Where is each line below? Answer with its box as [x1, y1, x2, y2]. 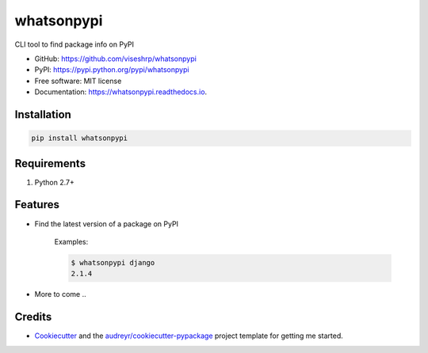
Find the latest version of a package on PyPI [34, 218, 178, 229]
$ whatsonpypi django [71, 258, 155, 267]
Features [14, 198, 59, 211]
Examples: [54, 237, 89, 246]
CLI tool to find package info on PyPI [14, 40, 135, 49]
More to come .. [34, 290, 86, 299]
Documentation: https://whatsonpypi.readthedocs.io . [34, 87, 208, 97]
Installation [14, 108, 71, 121]
